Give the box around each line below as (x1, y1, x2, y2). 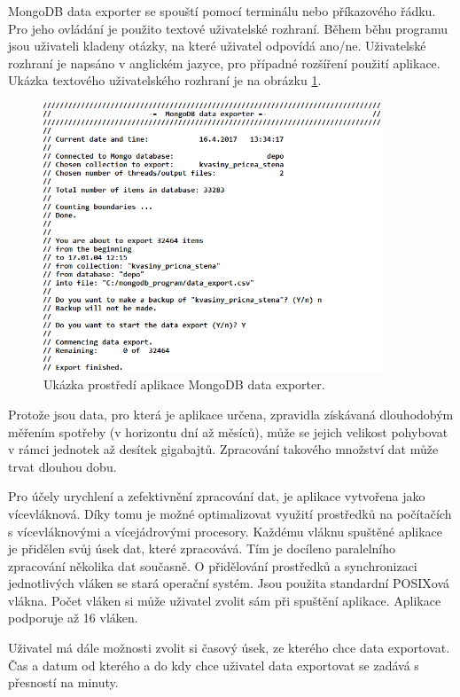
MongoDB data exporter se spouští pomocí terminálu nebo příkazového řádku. (8, 2, 436, 20)
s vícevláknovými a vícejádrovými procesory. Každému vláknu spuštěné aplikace (8, 521, 443, 540)
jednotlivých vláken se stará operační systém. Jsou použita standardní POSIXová (8, 574, 449, 592)
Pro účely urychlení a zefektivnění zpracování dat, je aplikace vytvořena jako (8, 487, 425, 505)
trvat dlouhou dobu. (8, 457, 117, 475)
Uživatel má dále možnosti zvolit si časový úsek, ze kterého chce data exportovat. (8, 638, 450, 657)
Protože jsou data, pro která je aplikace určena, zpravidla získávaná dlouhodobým (8, 404, 454, 423)
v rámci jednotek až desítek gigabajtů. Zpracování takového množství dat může (8, 440, 439, 458)
